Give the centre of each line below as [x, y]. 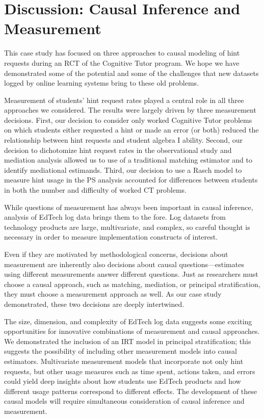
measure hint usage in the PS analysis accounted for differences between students [131, 180]
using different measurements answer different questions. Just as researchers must [131, 274]
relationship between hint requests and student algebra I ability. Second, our [123, 140]
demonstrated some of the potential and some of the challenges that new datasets [131, 73]
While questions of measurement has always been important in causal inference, [129, 207]
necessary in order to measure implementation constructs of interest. [111, 237]
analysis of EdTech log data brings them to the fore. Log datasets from [115, 217]
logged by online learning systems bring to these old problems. [102, 83]
